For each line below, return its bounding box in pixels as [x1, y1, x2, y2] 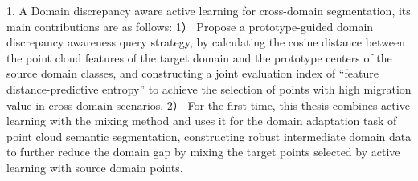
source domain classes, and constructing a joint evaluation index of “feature [6, 65, 379, 82]
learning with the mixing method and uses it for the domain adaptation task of [6, 112, 397, 129]
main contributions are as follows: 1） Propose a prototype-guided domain [6, 18, 374, 34]
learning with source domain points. [6, 159, 183, 175]
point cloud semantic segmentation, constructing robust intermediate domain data [6, 127, 412, 144]
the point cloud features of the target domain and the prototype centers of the [6, 49, 392, 66]
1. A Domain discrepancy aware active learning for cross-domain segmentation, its [6, 2, 411, 18]
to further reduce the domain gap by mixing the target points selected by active [6, 143, 400, 160]
